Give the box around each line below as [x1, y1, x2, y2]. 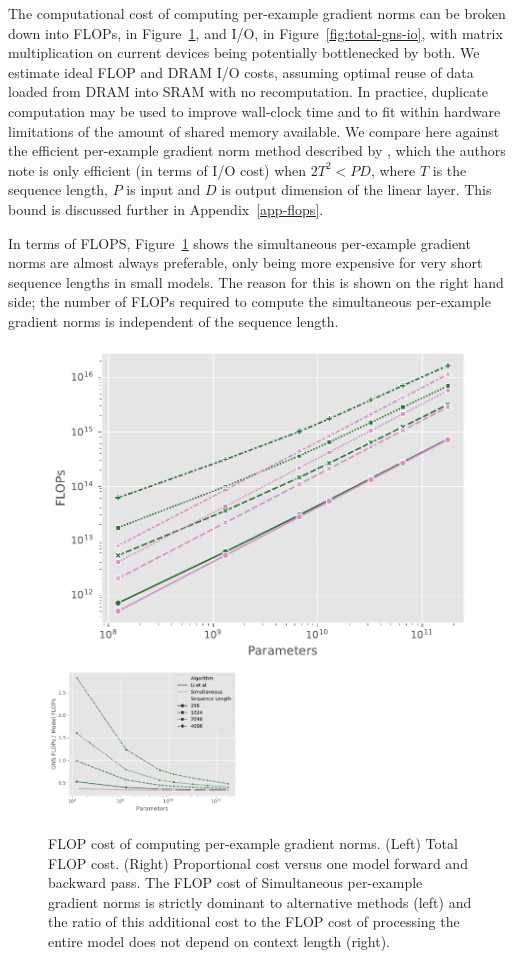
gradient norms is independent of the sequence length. [8, 310, 339, 331]
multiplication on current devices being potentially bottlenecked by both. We [8, 42, 480, 63]
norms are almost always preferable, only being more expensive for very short [8, 252, 483, 273]
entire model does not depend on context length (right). [48, 931, 391, 952]
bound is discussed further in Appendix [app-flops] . [8, 198, 324, 219]
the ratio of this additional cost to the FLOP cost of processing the [48, 911, 460, 932]
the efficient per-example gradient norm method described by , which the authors [8, 140, 506, 161]
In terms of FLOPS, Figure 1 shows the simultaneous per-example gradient [8, 232, 471, 253]
